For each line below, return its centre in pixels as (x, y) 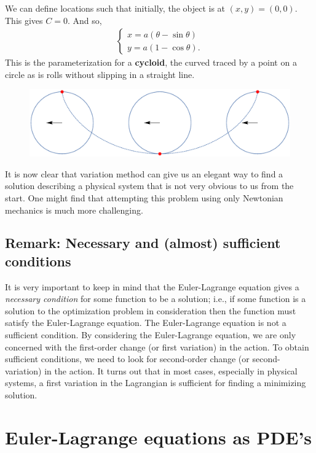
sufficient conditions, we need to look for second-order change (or (127, 359)
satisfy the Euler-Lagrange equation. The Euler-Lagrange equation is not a (146, 323)
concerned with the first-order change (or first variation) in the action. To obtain (157, 347)
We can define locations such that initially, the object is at (115, 8)
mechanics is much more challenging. (74, 210)
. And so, (85, 20)
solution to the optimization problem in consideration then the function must (151, 310)
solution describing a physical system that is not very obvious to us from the (149, 186)
